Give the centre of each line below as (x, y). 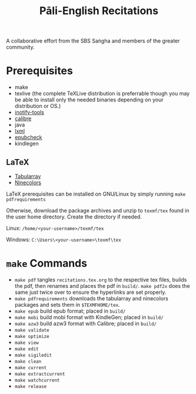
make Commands (46, 264)
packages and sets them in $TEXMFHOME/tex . (67, 304)
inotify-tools (29, 112)
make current (31, 367)
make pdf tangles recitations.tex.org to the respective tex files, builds (101, 279)
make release (31, 386)
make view (27, 343)
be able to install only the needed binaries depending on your (89, 100)
